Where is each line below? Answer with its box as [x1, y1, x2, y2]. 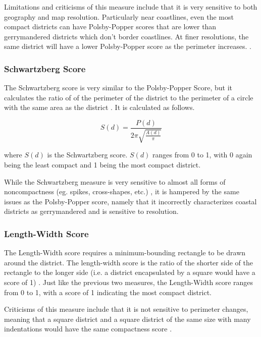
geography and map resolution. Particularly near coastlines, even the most [4, 11, 234, 22]
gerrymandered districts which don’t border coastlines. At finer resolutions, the [4, 31, 249, 41]
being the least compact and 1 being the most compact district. [4, 159, 201, 170]
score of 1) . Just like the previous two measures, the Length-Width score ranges [4, 276, 253, 287]
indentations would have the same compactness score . [4, 323, 172, 334]
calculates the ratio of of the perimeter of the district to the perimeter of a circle [4, 92, 253, 102]
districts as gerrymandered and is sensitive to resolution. [4, 206, 179, 216]
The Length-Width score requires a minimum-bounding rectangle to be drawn [4, 247, 246, 258]
